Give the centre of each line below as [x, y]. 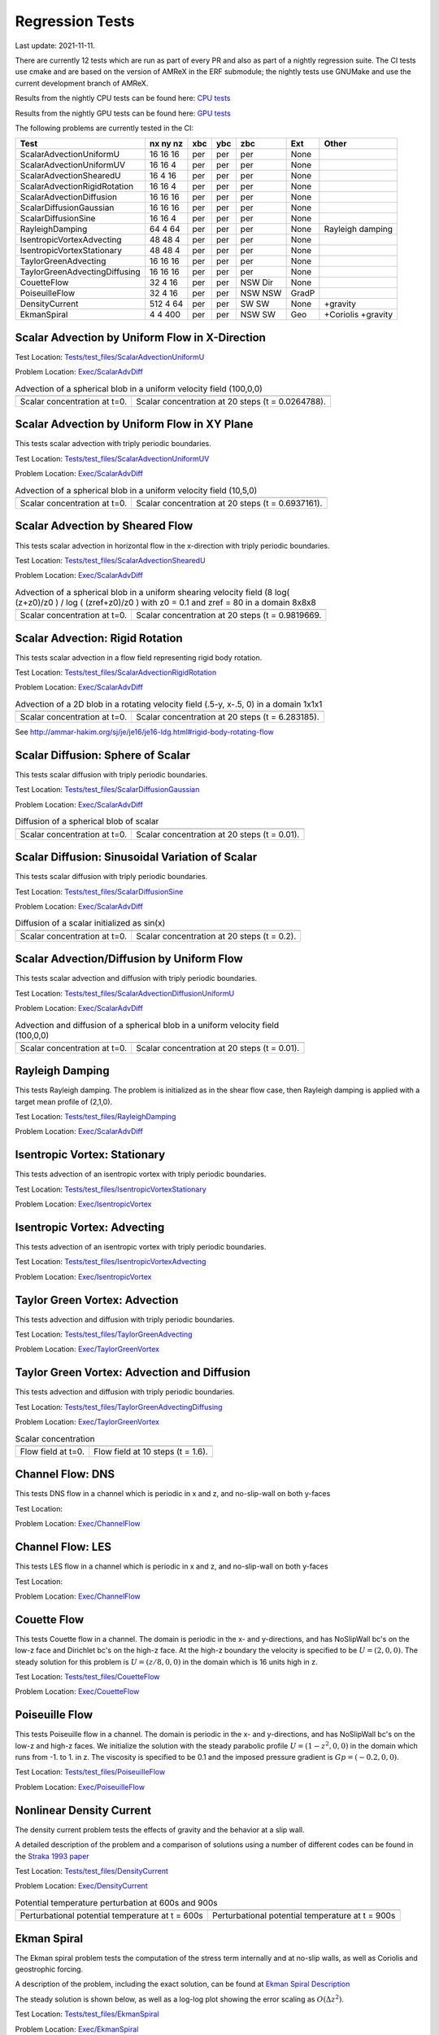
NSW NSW [261, 293]
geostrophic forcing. [49, 1969]
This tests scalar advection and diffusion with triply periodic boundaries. [136, 978]
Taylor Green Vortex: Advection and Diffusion [133, 1373]
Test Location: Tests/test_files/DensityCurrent [91, 1871]
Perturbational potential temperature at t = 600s [111, 1915]
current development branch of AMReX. [82, 83]
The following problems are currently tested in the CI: [104, 128]
